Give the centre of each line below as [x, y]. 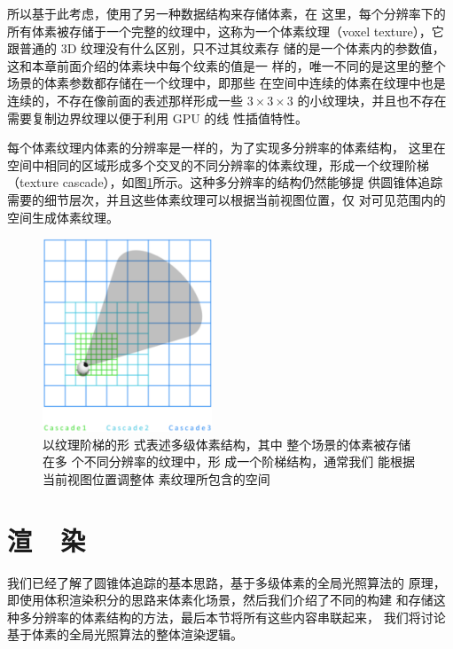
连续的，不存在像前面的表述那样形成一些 [125, 100]
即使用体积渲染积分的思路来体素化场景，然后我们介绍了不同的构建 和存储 [220, 600]
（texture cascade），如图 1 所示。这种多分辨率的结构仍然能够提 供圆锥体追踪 [225, 182]
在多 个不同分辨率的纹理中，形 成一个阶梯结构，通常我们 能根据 [229, 461]
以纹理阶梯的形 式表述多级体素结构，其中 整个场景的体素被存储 [227, 444]
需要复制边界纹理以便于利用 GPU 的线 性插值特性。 [158, 117]
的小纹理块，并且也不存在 [372, 100]
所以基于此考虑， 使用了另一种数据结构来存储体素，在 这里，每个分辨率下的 [226, 13]
